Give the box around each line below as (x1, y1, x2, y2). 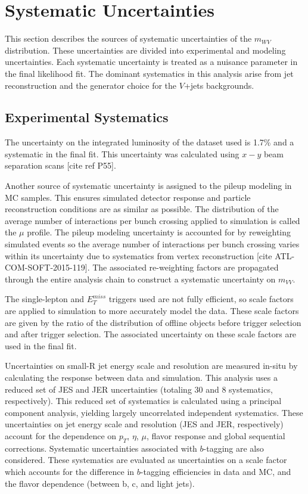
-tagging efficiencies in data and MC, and (140, 465, 291, 477)
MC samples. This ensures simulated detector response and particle (5, 191, 251, 203)
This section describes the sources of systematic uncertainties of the (5, 32, 252, 45)
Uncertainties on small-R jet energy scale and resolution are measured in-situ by (5, 359, 298, 372)
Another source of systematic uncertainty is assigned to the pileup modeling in (5, 179, 292, 192)
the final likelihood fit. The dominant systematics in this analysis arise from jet (5, 67, 294, 79)
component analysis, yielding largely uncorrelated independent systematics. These (5, 406, 303, 418)
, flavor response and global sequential (146, 429, 285, 442)
